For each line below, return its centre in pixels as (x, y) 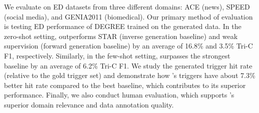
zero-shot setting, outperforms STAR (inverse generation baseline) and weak (121, 36)
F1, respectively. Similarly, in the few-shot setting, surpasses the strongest (117, 55)
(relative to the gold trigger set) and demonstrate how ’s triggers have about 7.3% (130, 75)
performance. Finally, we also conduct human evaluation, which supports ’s (119, 95)
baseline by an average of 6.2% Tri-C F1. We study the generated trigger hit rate (128, 65)
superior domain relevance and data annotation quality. (89, 104)
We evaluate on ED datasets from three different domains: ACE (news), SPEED (127, 6)
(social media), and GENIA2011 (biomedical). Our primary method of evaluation (128, 16)
